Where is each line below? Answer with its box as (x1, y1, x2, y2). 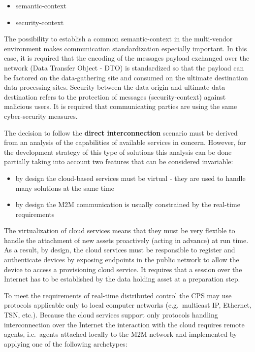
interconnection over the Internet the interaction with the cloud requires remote (4, 319, 245, 329)
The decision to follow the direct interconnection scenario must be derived (4, 127, 238, 138)
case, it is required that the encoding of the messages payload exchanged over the (4, 53, 250, 63)
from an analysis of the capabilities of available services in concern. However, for (4, 137, 246, 147)
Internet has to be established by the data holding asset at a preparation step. (4, 274, 240, 284)
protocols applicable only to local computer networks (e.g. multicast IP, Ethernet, (4, 300, 252, 310)
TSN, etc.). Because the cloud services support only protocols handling (4, 310, 218, 320)
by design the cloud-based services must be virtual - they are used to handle (15, 173, 246, 183)
